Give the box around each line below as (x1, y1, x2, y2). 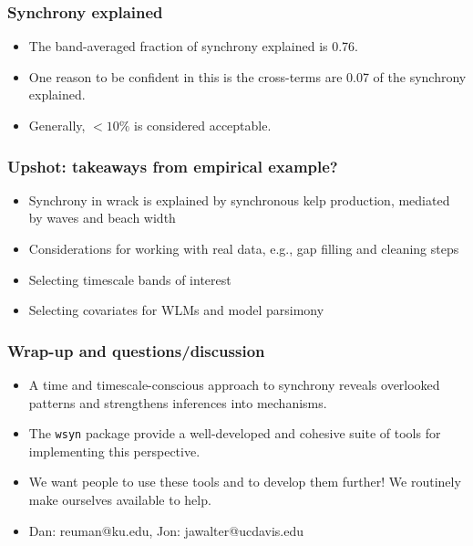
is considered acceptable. (134, 116, 272, 134)
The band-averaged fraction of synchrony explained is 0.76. (28, 37, 358, 56)
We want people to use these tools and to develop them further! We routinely (28, 472, 461, 491)
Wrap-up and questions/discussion (7, 339, 265, 362)
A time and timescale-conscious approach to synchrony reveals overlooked (28, 375, 440, 394)
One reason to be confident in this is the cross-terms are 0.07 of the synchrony (28, 67, 467, 86)
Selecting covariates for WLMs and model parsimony (28, 300, 324, 320)
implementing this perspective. (28, 441, 201, 460)
